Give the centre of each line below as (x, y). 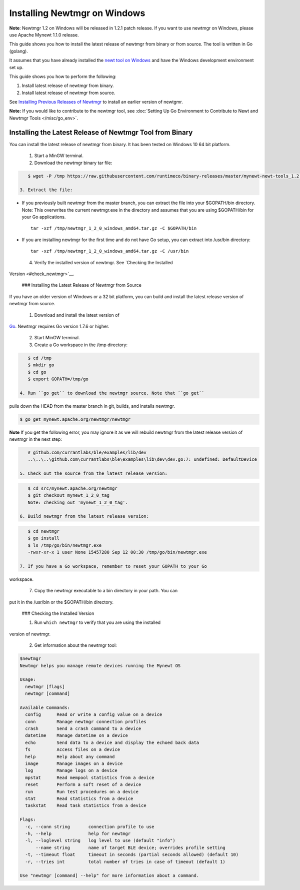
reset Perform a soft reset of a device (83, 785)
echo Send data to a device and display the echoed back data (112, 742)
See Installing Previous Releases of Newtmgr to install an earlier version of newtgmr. (96, 102)
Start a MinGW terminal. (59, 156)
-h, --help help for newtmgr (78, 833)
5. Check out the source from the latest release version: (93, 474)
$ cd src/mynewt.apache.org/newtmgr (72, 488)
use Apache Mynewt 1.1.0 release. (44, 35)
